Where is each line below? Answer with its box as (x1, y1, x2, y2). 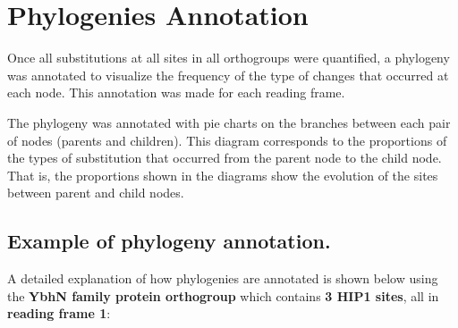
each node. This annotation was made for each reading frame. (7, 83, 345, 102)
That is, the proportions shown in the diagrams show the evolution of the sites (7, 165, 438, 184)
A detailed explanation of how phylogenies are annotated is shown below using (7, 269, 438, 288)
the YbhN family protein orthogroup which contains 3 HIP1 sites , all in (7, 286, 439, 305)
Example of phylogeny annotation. (7, 227, 331, 255)
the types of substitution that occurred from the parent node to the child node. (7, 148, 442, 167)
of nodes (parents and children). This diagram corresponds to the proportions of (7, 130, 447, 149)
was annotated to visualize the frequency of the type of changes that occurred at (7, 65, 449, 84)
